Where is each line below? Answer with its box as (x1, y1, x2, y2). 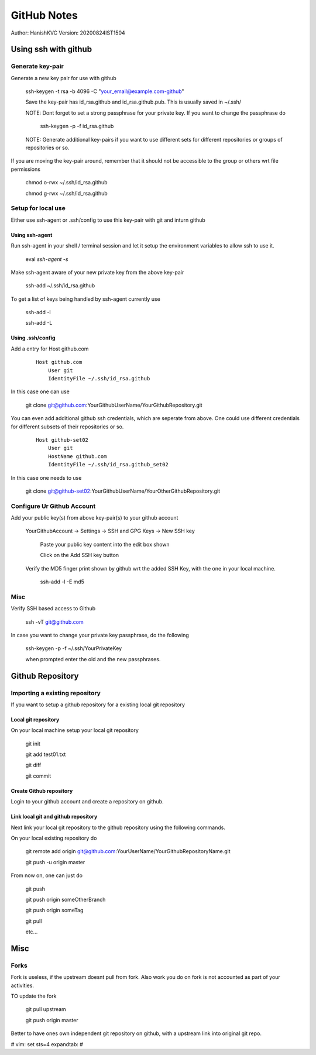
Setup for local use (11, 204, 66, 212)
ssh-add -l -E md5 (40, 578, 85, 585)
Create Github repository (11, 787, 73, 794)
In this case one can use (11, 388, 70, 395)
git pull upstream (25, 1006, 67, 1013)
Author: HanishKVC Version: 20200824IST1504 (11, 29, 125, 36)
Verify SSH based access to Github (11, 605, 96, 612)
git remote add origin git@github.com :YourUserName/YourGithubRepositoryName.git (25, 848, 231, 855)
